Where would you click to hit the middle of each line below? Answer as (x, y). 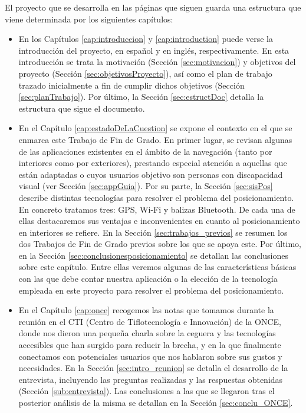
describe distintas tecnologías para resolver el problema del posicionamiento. (156, 197)
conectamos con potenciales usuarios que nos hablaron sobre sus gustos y (150, 356)
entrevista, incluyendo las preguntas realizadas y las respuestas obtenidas (151, 379)
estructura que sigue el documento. (82, 108)
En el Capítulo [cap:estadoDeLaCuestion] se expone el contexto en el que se (155, 128)
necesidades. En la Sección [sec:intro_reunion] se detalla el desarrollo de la (153, 368)
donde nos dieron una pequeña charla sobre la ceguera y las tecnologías (147, 333)
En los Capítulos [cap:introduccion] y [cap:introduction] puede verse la (146, 39)
